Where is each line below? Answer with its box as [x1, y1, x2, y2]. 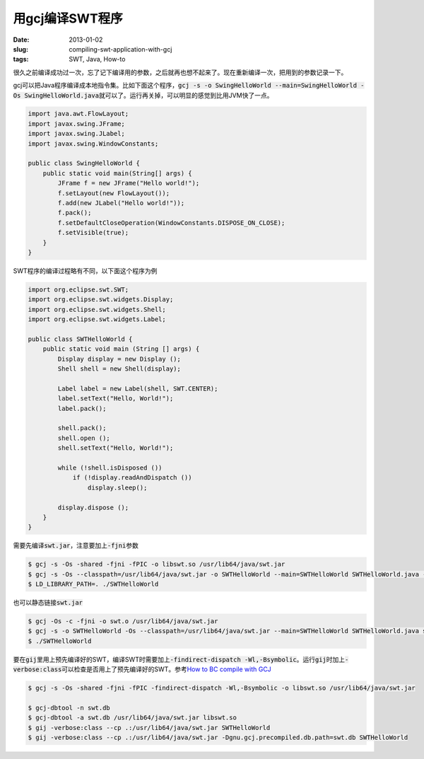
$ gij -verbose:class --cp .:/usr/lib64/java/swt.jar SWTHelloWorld [28, 724, 271, 731]
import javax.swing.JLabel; [28, 129, 125, 138]
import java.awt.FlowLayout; [28, 110, 129, 118]
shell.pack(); [57, 424, 107, 432]
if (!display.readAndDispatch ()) [72, 474, 192, 482]
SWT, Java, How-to [69, 55, 126, 64]
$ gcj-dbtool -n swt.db [28, 704, 111, 712]
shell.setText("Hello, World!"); [57, 444, 174, 452]
